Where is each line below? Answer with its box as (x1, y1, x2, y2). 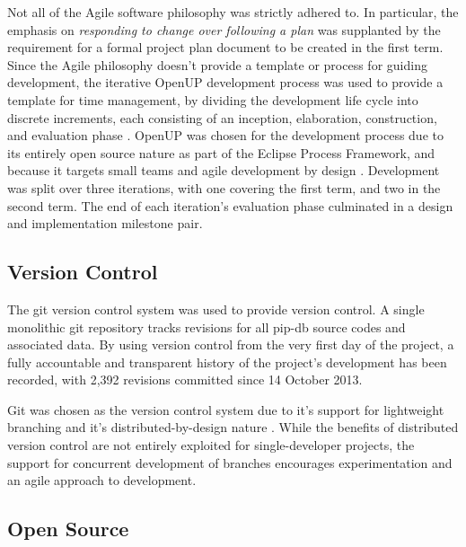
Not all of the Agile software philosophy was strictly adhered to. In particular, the (7, 3, 459, 21)
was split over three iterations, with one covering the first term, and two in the (7, 178, 441, 197)
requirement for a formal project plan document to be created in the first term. (7, 38, 444, 57)
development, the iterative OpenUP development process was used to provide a (7, 73, 444, 92)
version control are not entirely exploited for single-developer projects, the (7, 436, 415, 454)
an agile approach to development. (7, 471, 197, 490)
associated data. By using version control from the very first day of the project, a (7, 335, 454, 354)
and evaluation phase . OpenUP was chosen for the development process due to (7, 126, 444, 145)
